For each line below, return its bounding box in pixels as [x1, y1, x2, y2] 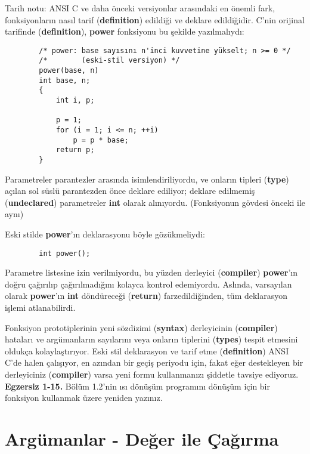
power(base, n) [39, 66, 99, 75]
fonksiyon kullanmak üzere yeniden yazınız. [5, 391, 163, 404]
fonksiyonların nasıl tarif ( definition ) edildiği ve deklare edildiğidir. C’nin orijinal [5, 13, 305, 26]
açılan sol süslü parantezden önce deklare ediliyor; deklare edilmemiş [5, 184, 255, 197]
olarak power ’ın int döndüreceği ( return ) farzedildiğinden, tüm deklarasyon [5, 289, 288, 302]
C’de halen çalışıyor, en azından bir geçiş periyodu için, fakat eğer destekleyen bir [5, 356, 303, 369]
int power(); [39, 249, 91, 258]
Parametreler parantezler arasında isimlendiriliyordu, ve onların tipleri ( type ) [5, 172, 289, 185]
